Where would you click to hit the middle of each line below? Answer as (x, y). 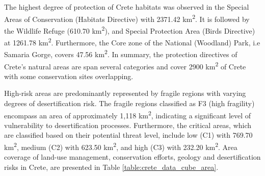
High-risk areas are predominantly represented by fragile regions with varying (125, 93)
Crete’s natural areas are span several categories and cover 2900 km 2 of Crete (125, 65)
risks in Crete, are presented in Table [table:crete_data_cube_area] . (111, 167)
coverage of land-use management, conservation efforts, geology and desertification (132, 157)
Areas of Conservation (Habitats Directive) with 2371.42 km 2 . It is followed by (127, 18)
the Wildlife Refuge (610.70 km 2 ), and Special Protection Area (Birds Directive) (130, 30)
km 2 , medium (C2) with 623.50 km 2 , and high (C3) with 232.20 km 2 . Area (121, 146)
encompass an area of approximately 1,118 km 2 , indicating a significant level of (128, 114)
